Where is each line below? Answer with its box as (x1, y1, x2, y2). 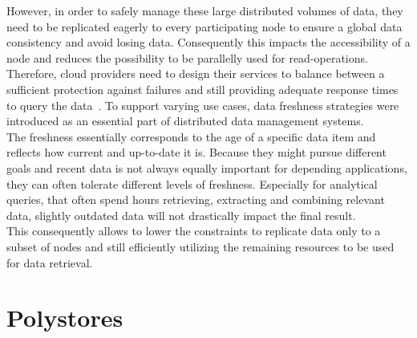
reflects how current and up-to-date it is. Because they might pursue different (6, 144, 387, 161)
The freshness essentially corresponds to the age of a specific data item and (6, 128, 376, 145)
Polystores (6, 301, 123, 334)
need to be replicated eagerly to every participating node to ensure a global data (6, 18, 403, 35)
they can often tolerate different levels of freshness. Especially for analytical (6, 175, 378, 192)
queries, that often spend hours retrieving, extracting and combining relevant (6, 191, 385, 208)
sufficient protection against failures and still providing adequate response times (6, 80, 399, 97)
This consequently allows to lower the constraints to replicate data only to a (6, 222, 381, 239)
